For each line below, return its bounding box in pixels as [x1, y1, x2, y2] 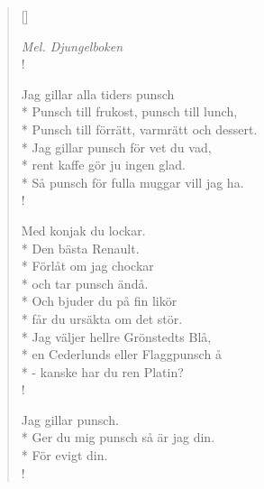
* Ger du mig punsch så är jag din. [21, 428, 215, 447]
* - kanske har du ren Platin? [21, 362, 184, 381]
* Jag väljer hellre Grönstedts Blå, [21, 327, 212, 346]
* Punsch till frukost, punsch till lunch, [21, 102, 238, 121]
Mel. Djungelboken [21, 36, 123, 55]
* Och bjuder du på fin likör [21, 291, 178, 310]
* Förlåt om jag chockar [21, 256, 154, 275]
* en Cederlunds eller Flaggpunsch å [21, 345, 222, 364]
